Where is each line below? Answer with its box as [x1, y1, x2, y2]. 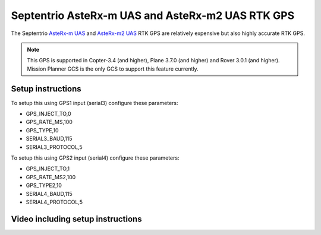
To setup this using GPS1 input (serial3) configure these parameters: [11, 99, 178, 106]
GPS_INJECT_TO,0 [26, 110, 71, 117]
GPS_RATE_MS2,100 [26, 173, 76, 180]
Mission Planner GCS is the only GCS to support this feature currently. [27, 65, 199, 72]
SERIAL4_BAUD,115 [26, 190, 73, 197]
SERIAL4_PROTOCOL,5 [26, 198, 83, 205]
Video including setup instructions [11, 214, 142, 224]
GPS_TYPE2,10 [26, 182, 62, 189]
